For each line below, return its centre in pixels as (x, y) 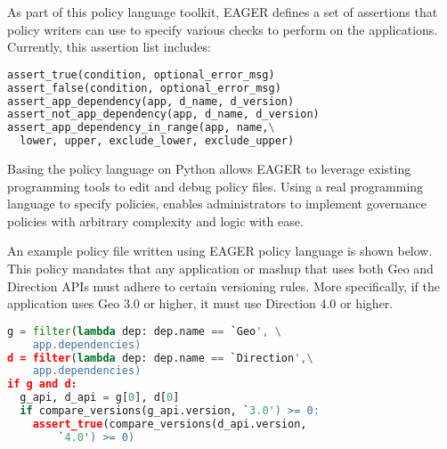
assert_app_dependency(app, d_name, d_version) (151, 101)
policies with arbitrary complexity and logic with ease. (155, 220)
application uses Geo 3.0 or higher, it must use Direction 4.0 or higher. (200, 303)
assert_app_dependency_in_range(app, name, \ (141, 128)
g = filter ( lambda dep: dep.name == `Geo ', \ (144, 331)
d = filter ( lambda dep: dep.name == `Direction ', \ (160, 358)
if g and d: (42, 384)
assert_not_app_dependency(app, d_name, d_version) (163, 114)
